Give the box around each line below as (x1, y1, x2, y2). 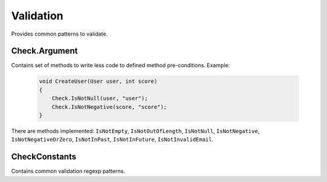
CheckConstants (11, 152, 77, 162)
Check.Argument (11, 46, 78, 56)
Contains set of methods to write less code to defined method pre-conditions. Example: (11, 62, 230, 69)
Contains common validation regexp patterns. (11, 167, 125, 175)
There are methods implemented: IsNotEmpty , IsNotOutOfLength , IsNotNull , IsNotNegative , (11, 127, 260, 134)
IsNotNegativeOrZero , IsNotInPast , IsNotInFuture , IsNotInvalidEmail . (11, 136, 214, 143)
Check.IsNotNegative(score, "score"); (51, 103, 167, 110)
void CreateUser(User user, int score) (39, 78, 157, 85)
